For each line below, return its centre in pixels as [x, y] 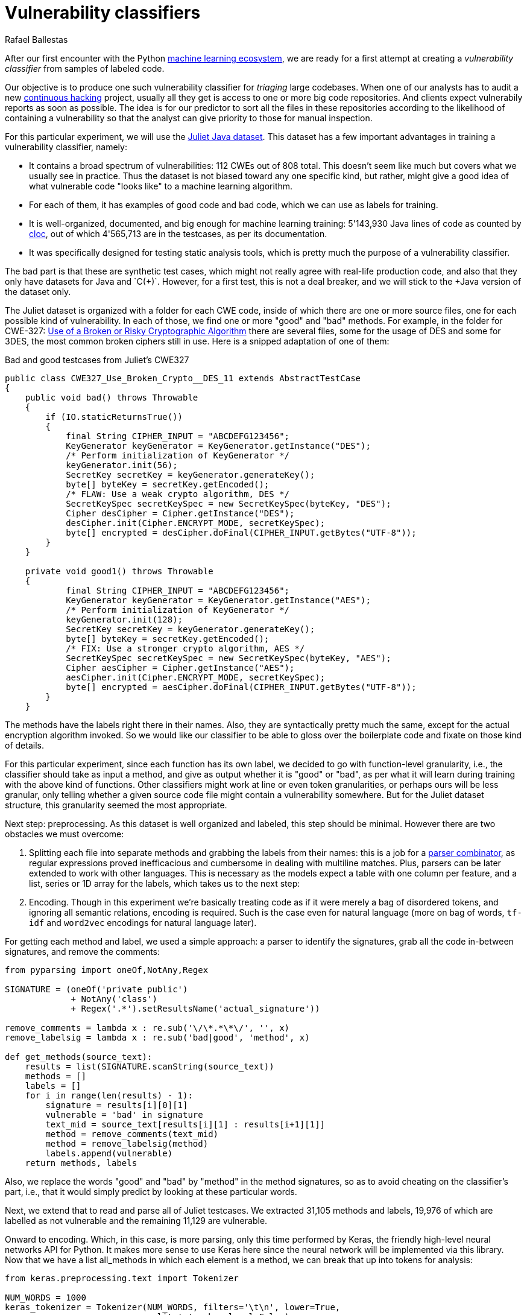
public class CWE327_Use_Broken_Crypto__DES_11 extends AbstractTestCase [183, 378]
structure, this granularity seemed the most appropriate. [116, 805]
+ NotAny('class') [114, 999]
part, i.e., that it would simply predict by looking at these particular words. [151, 1191]
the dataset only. [38, 291]
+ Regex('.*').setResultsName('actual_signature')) [195, 1008]
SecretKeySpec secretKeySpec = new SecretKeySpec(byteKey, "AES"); [229, 658]
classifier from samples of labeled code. [85, 68]
